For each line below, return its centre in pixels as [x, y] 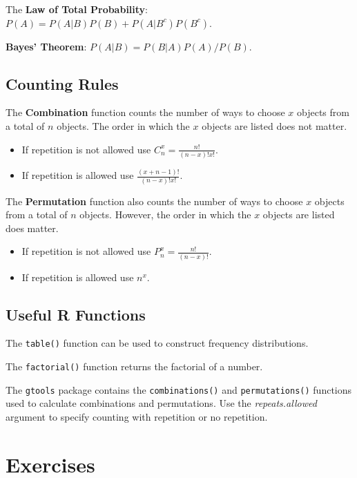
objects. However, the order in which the [165, 214]
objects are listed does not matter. [274, 125]
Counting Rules [62, 83]
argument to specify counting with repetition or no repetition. [137, 416]
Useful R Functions [76, 314]
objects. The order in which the [123, 125]
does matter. [32, 228]
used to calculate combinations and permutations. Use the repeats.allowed [161, 403]
